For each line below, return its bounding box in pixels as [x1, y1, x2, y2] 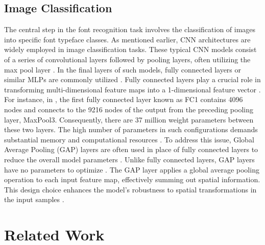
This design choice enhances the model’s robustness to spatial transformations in [4, 184, 257, 194]
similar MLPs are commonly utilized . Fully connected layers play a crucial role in [4, 74, 261, 85]
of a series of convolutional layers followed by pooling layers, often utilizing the [4, 54, 251, 64]
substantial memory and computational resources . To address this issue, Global [4, 134, 254, 144]
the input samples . [4, 194, 64, 205]
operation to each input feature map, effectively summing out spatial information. [4, 174, 260, 185]
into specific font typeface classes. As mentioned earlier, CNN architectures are [4, 34, 251, 44]
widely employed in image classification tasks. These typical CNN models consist [4, 44, 257, 55]
